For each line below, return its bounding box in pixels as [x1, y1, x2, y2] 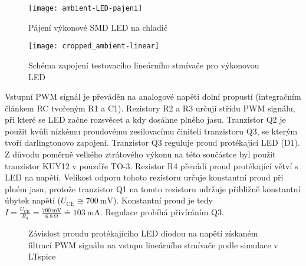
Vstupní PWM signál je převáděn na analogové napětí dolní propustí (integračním [5, 90, 301, 103]
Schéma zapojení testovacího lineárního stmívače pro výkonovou [28, 58, 259, 71]
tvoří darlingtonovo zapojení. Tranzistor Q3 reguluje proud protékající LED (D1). [5, 136, 300, 149]
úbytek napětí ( [5, 194, 61, 206]
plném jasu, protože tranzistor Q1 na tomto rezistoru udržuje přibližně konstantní [5, 182, 301, 195]
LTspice [28, 250, 56, 262]
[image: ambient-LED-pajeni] [28, 4, 143, 12]
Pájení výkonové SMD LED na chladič [28, 21, 167, 33]
